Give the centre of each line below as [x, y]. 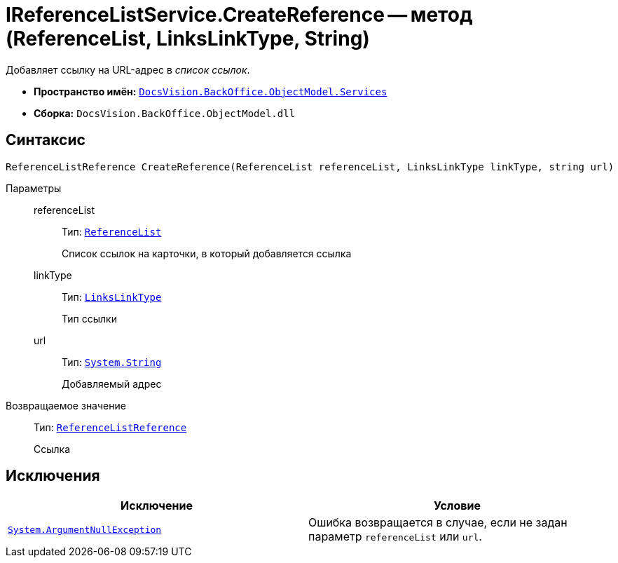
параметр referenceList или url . [395, 537]
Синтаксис [46, 140]
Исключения [53, 476]
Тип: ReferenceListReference [110, 427]
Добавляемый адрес [112, 384]
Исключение [157, 506]
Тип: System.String [112, 362]
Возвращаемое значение [66, 405]
